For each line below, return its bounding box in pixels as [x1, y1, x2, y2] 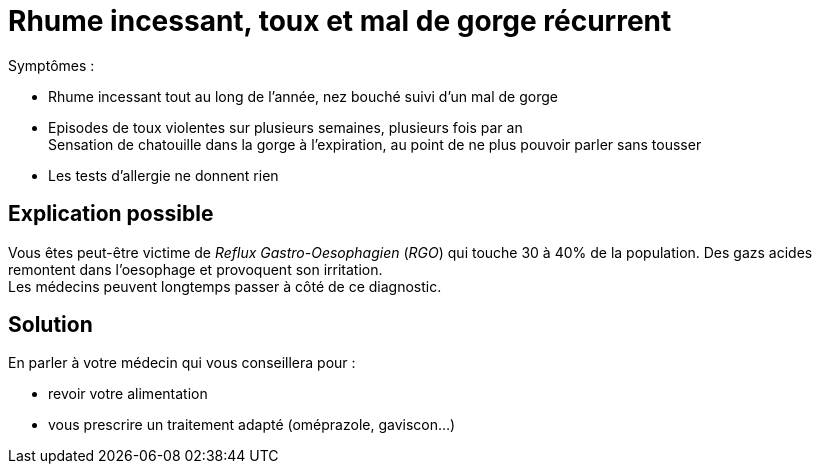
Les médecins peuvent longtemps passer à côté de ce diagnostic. [8, 277, 442, 295]
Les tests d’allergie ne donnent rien [48, 166, 279, 184]
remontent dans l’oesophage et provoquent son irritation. [8, 260, 383, 278]
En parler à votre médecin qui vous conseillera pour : [8, 354, 356, 372]
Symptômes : [8, 56, 95, 74]
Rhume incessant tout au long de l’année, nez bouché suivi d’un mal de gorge [48, 87, 558, 105]
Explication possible [8, 201, 214, 227]
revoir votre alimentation [48, 385, 208, 403]
